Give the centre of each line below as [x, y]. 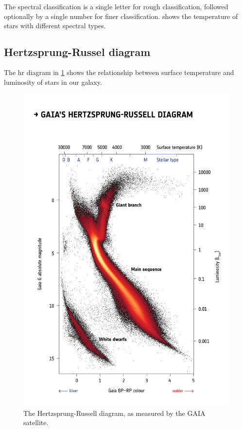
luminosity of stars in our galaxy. [53, 82]
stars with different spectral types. [55, 26]
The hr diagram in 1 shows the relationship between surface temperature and [119, 72]
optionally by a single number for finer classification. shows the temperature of [121, 16]
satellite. [36, 422]
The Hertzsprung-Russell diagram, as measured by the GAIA [114, 413]
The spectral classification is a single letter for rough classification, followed [116, 6]
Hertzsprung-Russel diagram [77, 52]
